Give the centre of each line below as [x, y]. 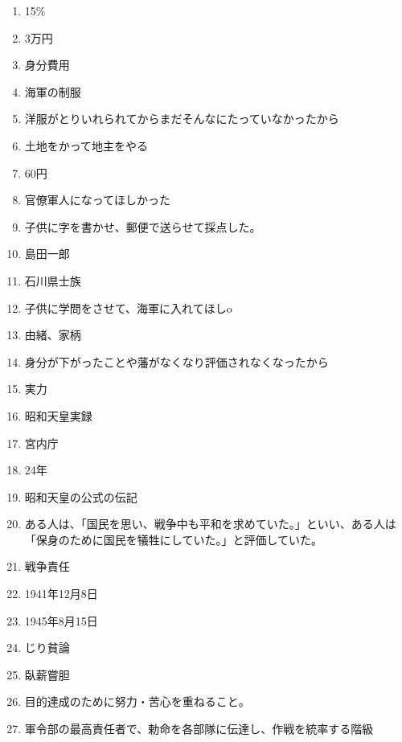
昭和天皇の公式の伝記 [81, 496]
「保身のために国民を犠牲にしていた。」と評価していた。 [173, 539]
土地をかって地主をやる [86, 145]
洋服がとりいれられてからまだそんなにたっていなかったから [182, 119]
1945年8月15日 [61, 620]
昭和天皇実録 [58, 415]
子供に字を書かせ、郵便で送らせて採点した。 [143, 226]
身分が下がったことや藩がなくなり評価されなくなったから [176, 361]
